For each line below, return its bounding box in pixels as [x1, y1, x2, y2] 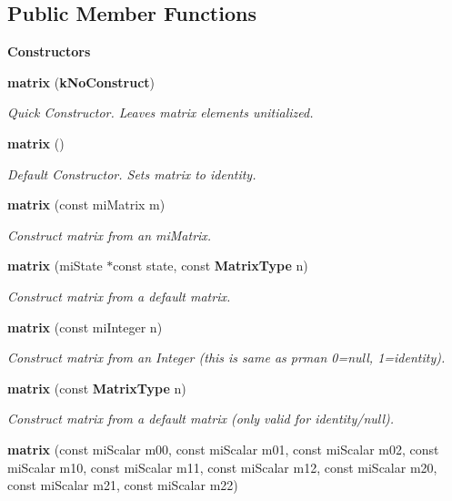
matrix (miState [7, 256, 103, 275]
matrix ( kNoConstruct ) [7, 72, 156, 91]
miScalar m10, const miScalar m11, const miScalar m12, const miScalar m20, [7, 457, 437, 476]
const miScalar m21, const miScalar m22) [7, 475, 238, 495]
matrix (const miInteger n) [7, 317, 163, 336]
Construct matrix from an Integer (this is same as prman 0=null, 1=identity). [7, 348, 446, 367]
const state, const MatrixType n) [113, 256, 308, 275]
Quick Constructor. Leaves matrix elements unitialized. [7, 103, 314, 122]
